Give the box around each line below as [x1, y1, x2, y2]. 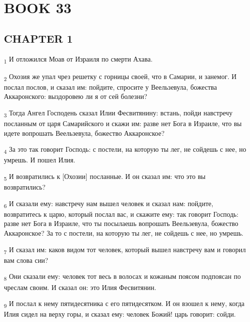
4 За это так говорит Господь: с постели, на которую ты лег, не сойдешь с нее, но [4, 144, 246, 156]
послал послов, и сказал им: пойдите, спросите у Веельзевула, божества [4, 81, 217, 92]
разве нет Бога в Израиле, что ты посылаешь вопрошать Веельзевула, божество [4, 218, 238, 228]
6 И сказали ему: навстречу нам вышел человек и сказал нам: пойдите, [4, 198, 214, 209]
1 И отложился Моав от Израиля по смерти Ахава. [4, 53, 153, 65]
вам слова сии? [4, 255, 48, 265]
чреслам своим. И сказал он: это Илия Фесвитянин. [4, 282, 156, 292]
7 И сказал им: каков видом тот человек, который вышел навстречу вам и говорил [4, 244, 246, 256]
